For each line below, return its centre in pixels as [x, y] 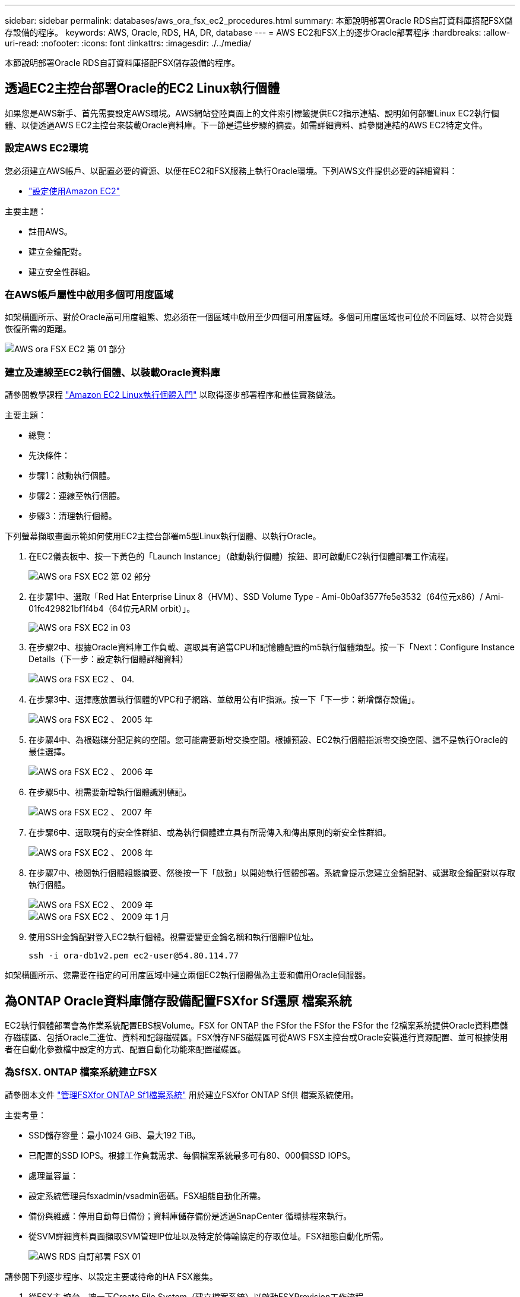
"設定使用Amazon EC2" [74, 191]
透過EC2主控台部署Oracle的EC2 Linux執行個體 [142, 88]
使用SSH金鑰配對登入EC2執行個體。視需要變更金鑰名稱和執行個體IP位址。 [174, 937]
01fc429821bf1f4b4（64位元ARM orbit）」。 [112, 609]
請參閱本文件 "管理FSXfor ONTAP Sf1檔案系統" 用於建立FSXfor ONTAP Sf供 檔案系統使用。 [182, 1094]
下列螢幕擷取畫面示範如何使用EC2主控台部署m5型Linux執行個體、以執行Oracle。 [163, 536]
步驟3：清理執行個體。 [73, 516]
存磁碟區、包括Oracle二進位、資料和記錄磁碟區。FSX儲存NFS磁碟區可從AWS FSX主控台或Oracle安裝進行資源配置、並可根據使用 [256, 1037]
